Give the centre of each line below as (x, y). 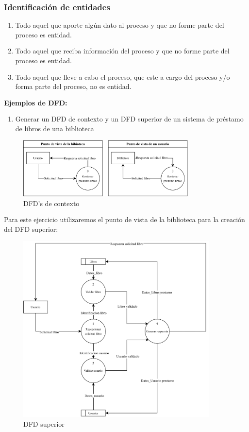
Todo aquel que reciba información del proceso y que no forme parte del (122, 51)
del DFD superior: (31, 229)
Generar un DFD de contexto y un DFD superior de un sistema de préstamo (129, 119)
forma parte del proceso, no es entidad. (73, 86)
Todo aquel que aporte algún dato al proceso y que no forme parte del (120, 25)
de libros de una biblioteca (55, 128)
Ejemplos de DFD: (36, 102)
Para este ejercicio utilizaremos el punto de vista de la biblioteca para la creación (124, 219)
